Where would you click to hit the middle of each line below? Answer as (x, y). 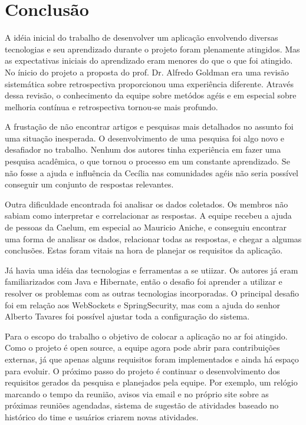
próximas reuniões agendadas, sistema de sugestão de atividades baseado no (142, 405)
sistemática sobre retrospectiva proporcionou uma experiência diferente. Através (149, 83)
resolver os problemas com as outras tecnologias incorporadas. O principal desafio (152, 293)
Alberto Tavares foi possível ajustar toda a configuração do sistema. (127, 316)
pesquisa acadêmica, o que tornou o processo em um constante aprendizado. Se (147, 161)
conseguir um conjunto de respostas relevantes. (89, 184)
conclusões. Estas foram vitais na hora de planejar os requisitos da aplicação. (144, 250)
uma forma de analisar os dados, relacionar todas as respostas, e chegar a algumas (153, 238)
